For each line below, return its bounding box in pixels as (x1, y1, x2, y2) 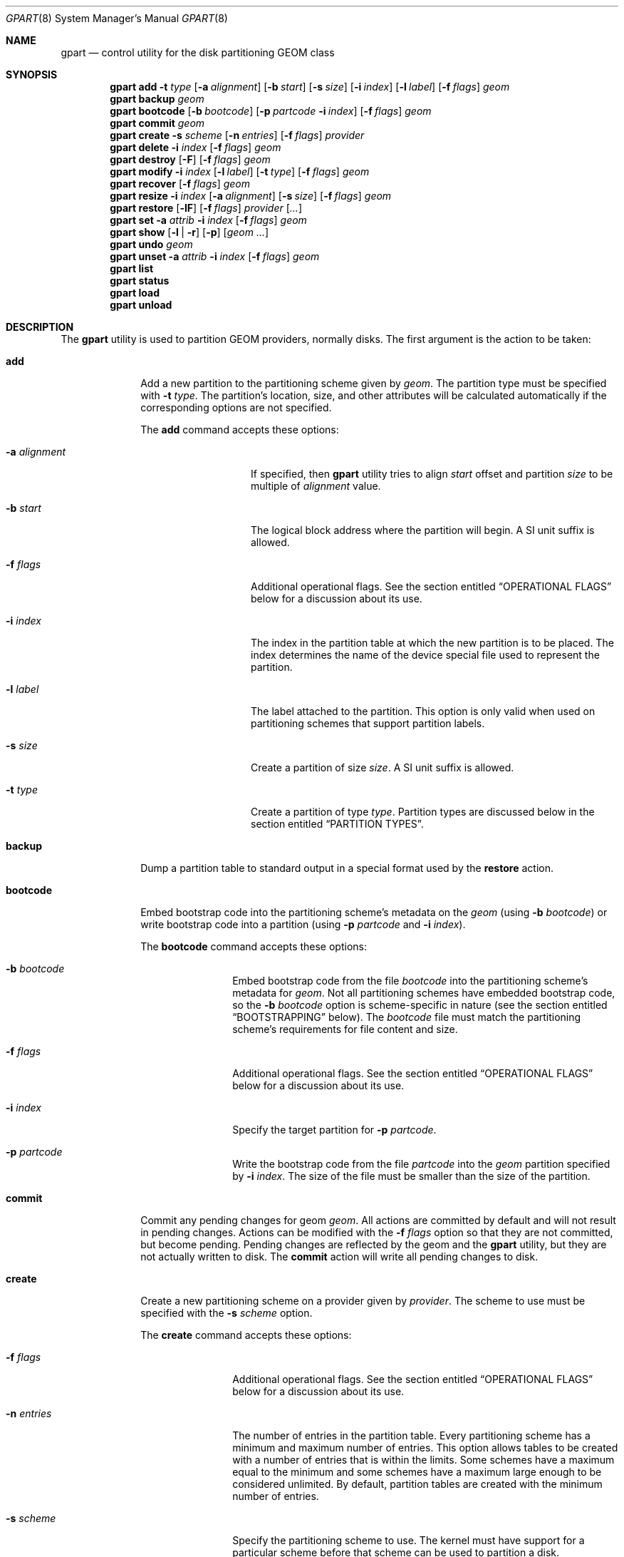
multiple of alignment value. (251, 480, 381, 492)
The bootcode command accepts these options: (140, 940, 367, 952)
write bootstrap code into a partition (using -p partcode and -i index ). (140, 918, 466, 930)
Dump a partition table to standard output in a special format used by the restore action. (140, 862, 553, 874)
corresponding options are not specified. (140, 401, 332, 413)
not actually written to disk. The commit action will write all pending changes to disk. (140, 1250, 539, 1263)
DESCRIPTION (6, 321, 74, 333)
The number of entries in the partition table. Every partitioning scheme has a (232, 1429, 591, 1442)
